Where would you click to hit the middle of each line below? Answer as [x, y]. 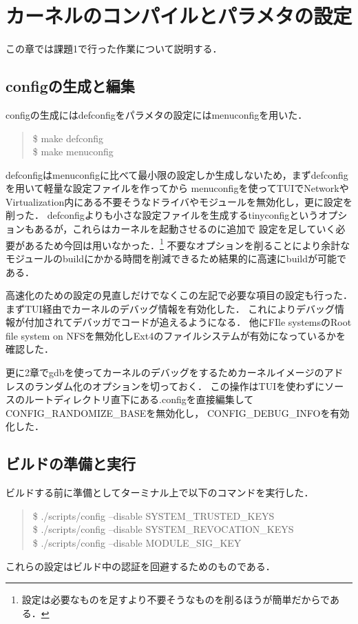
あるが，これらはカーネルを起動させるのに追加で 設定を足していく [185, 229]
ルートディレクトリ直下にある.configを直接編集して [139, 399]
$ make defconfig [68, 138]
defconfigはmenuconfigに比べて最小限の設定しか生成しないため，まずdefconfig [177, 174]
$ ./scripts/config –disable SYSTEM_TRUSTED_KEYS [154, 515]
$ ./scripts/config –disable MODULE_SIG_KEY [137, 543]
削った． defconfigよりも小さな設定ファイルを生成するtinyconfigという [162, 215]
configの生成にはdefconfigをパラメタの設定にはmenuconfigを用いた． [157, 114]
